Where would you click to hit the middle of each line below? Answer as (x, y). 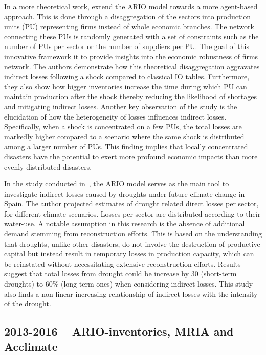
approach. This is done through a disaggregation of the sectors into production (128, 16)
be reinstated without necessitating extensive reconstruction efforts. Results (123, 263)
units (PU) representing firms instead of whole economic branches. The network (129, 26)
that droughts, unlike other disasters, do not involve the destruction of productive (132, 243)
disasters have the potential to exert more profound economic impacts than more (131, 156)
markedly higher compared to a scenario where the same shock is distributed (124, 136)
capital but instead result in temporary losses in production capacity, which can (129, 254)
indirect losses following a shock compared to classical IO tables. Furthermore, (127, 76)
